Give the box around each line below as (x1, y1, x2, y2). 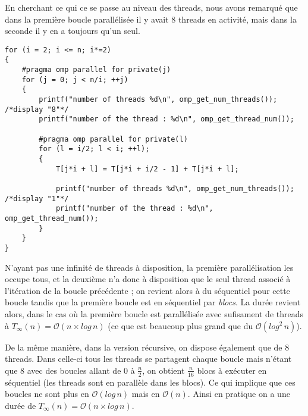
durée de (5, 399, 36, 411)
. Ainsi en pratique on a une (187, 387, 290, 400)
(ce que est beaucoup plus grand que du (108, 319, 253, 331)
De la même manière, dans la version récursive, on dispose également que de (5, 340, 282, 353)
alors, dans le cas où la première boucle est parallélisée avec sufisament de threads (5, 307, 304, 320)
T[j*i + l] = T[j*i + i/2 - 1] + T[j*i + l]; (55, 164, 239, 173)
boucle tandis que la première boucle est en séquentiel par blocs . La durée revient (5, 296, 301, 308)
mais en (131, 387, 160, 400)
